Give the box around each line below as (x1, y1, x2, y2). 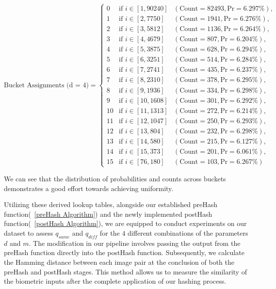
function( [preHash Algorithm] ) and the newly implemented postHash (4, 209, 212, 219)
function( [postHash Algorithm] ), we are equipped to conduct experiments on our (4, 218, 247, 228)
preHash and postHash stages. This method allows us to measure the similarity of (4, 266, 247, 276)
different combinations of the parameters (128, 227, 248, 238)
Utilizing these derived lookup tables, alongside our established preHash (4, 199, 218, 209)
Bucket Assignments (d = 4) (4, 82, 89, 89)
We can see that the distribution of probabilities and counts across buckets (4, 173, 226, 183)
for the (99, 227, 120, 238)
